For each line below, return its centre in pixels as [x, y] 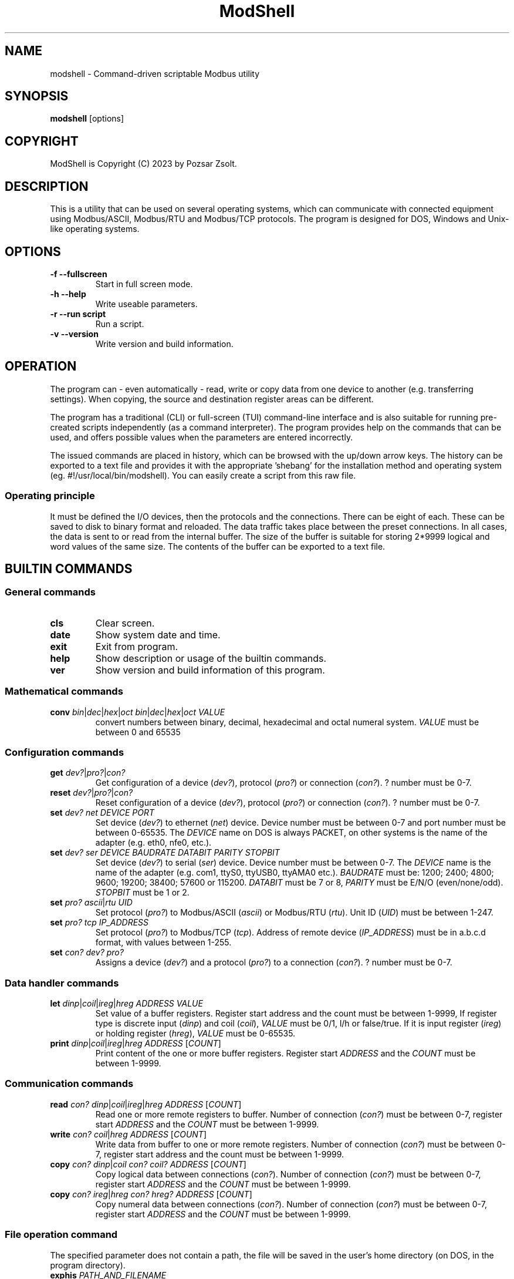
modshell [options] [87, 119]
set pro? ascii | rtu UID [91, 903]
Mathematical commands [64, 691]
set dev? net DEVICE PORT [102, 813]
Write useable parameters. [146, 304]
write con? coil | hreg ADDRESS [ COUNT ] [128, 1134]
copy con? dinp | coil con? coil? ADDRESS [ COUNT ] [148, 1164]
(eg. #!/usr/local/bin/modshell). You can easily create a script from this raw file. [203, 475]
